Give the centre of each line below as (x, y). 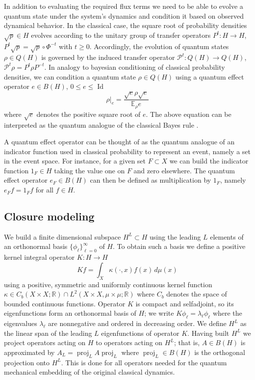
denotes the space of (197, 294)
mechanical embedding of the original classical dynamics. (89, 372)
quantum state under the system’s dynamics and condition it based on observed (124, 15)
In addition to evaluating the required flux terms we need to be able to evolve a (124, 6)
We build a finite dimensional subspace (63, 236)
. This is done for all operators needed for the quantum (144, 362)
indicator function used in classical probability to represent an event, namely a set (127, 151)
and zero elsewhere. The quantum (184, 170)
